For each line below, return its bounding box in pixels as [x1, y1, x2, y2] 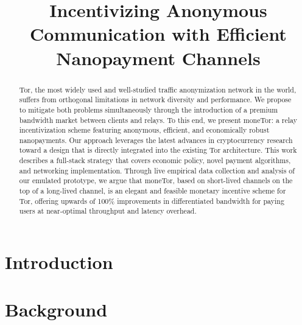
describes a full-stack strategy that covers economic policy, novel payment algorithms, [19, 155, 291, 166]
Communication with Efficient [30, 21, 287, 46]
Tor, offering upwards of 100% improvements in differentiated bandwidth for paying [19, 195, 284, 206]
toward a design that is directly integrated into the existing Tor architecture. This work [19, 145, 297, 155]
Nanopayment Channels [56, 45, 261, 70]
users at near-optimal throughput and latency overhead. [19, 206, 197, 216]
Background [5, 297, 108, 322]
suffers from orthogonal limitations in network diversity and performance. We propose [19, 94, 292, 105]
